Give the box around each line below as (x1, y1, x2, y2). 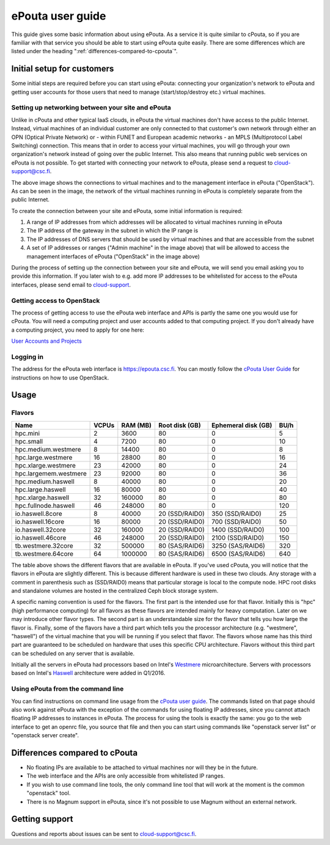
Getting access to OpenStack (11, 296, 100, 305)
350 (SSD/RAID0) (211, 509, 262, 518)
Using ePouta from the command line (11, 685, 124, 693)
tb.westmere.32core (15, 542, 73, 550)
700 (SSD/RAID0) (211, 517, 262, 526)
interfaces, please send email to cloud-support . (11, 281, 131, 288)
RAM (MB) (121, 421, 152, 430)
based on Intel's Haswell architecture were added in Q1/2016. (11, 669, 166, 677)
